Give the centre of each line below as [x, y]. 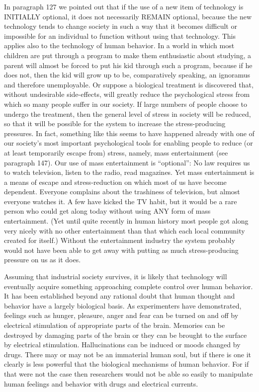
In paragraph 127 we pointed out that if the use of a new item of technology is [124, 6]
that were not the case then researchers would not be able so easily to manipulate [129, 373]
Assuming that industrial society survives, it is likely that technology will [116, 276]
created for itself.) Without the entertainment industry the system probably [120, 240]
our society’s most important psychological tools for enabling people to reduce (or [129, 143]
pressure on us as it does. [43, 260]
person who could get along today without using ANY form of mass [107, 211]
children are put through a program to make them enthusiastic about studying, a [128, 55]
